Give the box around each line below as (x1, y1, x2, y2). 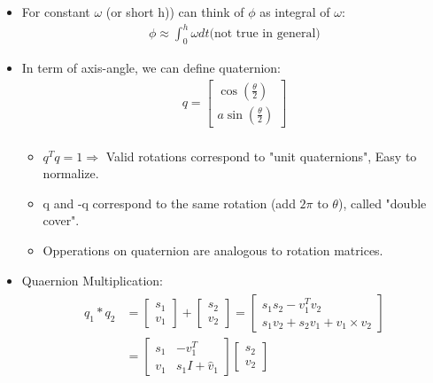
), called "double (337, 193, 427, 212)
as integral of (259, 3, 330, 20)
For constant (21, 3, 90, 20)
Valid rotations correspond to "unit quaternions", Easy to (105, 146, 417, 165)
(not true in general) (209, 27, 321, 41)
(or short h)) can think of (105, 3, 244, 20)
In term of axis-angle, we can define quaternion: (21, 58, 282, 76)
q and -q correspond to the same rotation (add (43, 193, 296, 212)
